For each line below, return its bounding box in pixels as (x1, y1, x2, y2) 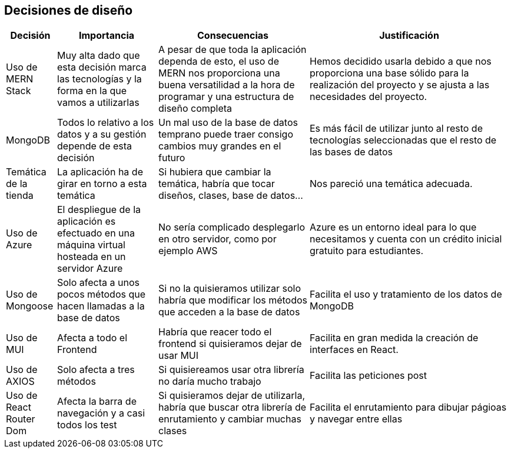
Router (6, 413, 35, 425)
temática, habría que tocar (158, 178, 275, 190)
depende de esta (57, 140, 132, 152)
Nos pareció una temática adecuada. (310, 178, 473, 190)
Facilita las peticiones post (310, 369, 427, 382)
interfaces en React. (310, 344, 399, 356)
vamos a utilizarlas (57, 96, 140, 109)
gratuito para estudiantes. (310, 245, 424, 257)
